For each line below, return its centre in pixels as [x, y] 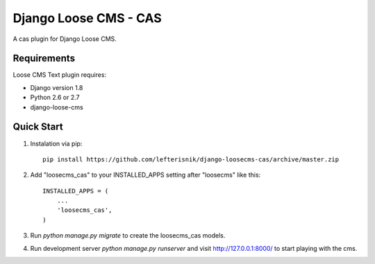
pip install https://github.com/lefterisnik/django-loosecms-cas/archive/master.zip [191, 159]
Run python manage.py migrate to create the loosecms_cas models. [128, 236]
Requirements [44, 59]
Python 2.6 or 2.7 [55, 98]
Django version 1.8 [57, 87]
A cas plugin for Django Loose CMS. [65, 39]
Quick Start [38, 127]
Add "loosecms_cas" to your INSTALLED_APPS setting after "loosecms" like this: [145, 175]
